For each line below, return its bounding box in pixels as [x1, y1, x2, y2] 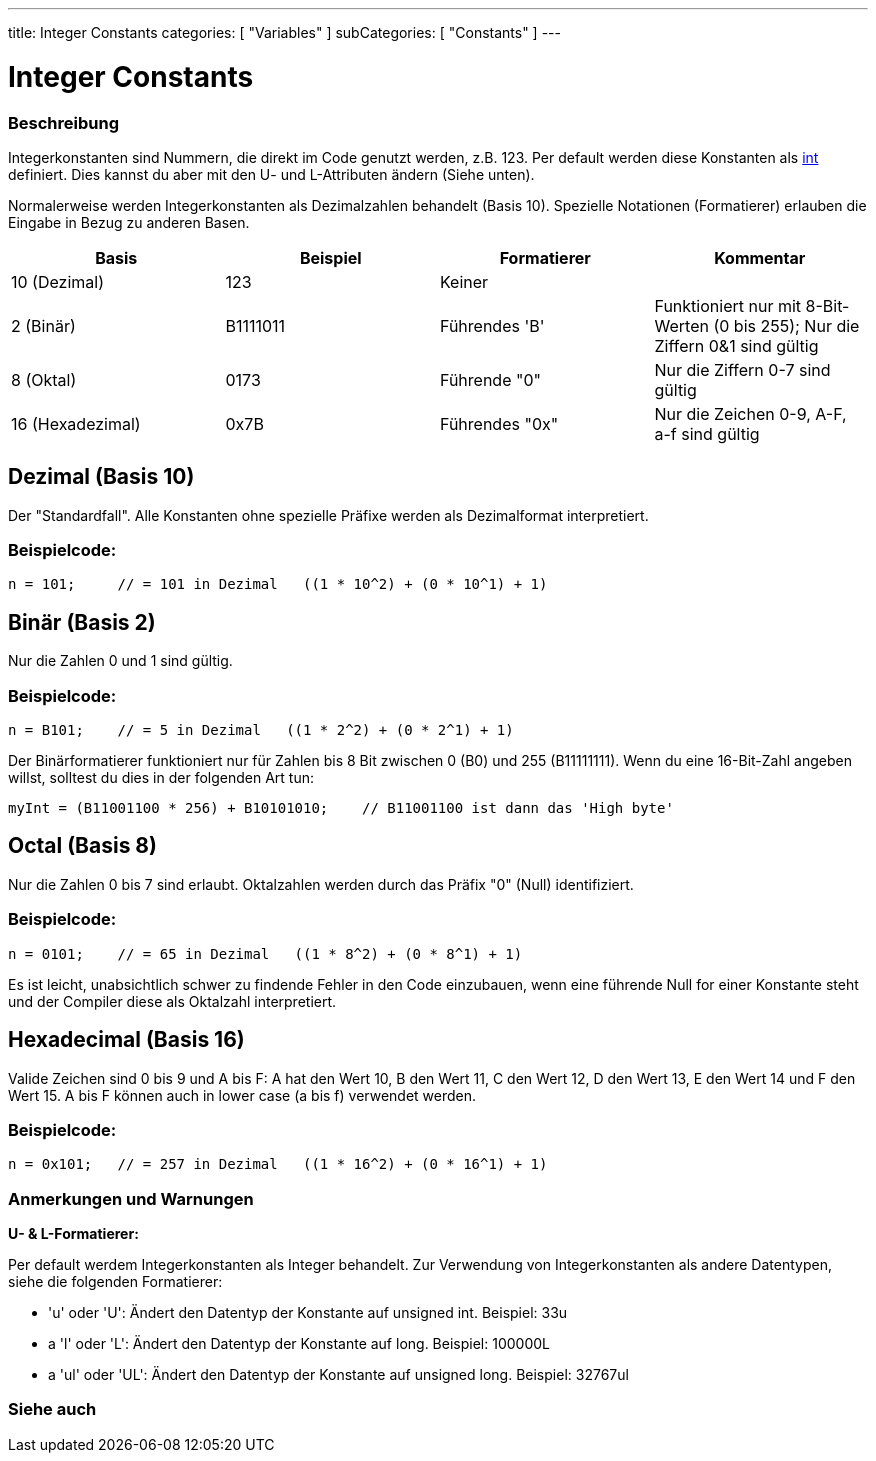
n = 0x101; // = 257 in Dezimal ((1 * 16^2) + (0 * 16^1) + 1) [8, 1156, 548, 1173]
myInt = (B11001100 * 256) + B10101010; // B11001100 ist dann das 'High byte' [8, 800, 674, 817]
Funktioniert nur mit [654, 295, 802, 316]
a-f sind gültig [654, 423, 760, 444]
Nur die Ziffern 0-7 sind [654, 359, 831, 380]
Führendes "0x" [440, 413, 559, 434]
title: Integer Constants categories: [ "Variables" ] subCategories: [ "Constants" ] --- [8, 24, 561, 41]
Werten [654, 315, 709, 336]
